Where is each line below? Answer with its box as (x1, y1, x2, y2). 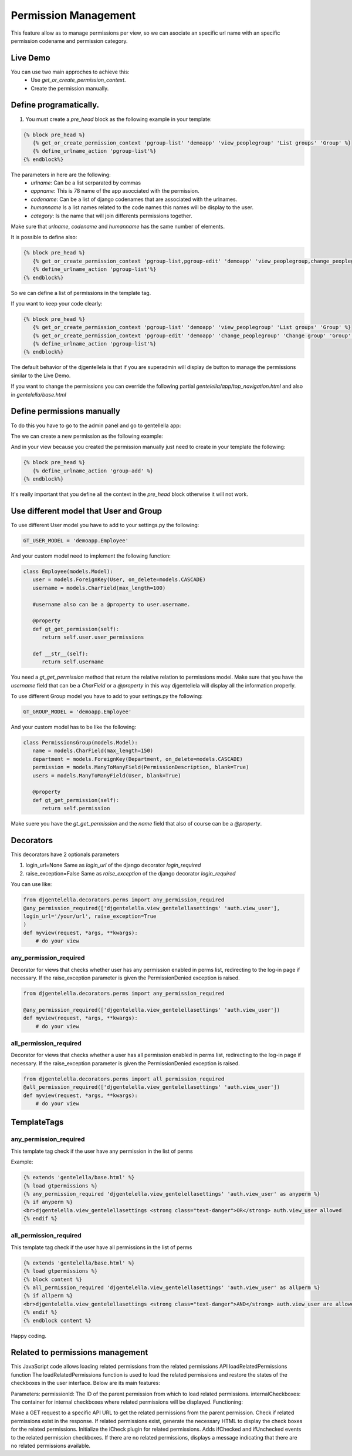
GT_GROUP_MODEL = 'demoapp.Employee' (23, 708, 132, 715)
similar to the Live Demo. (11, 372, 71, 379)
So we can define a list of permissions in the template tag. (11, 289, 151, 296)
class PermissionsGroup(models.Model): (23, 739, 138, 746)
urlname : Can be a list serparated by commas (31, 179, 141, 186)
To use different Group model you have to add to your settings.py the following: (11, 693, 203, 699)
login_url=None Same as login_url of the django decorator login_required (25, 861, 201, 869)
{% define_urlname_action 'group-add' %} (32, 467, 154, 474)
